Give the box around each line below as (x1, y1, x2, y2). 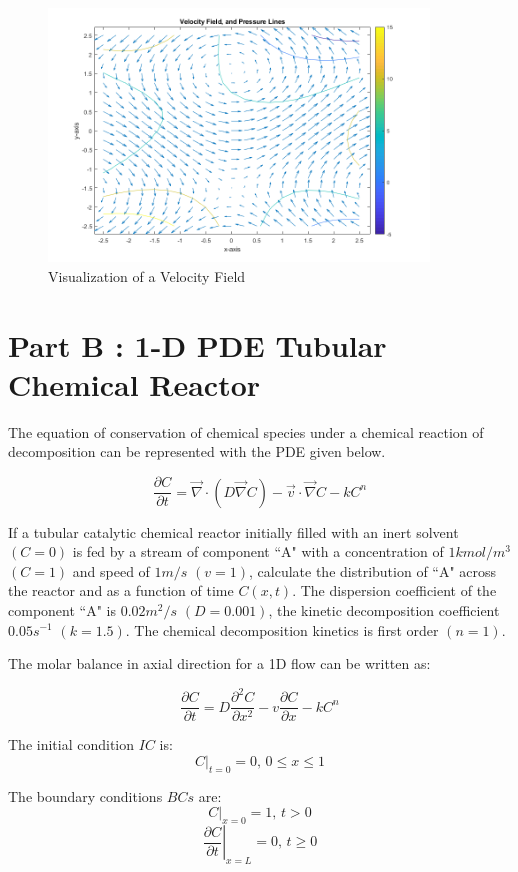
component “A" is (8, 599, 116, 620)
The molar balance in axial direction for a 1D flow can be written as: (8, 653, 431, 674)
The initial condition (8, 734, 135, 755)
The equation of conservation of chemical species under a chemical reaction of (8, 421, 484, 442)
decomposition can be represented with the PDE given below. (8, 441, 386, 462)
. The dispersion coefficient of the (292, 580, 497, 601)
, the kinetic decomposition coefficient (268, 599, 500, 620)
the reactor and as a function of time (8, 580, 234, 601)
